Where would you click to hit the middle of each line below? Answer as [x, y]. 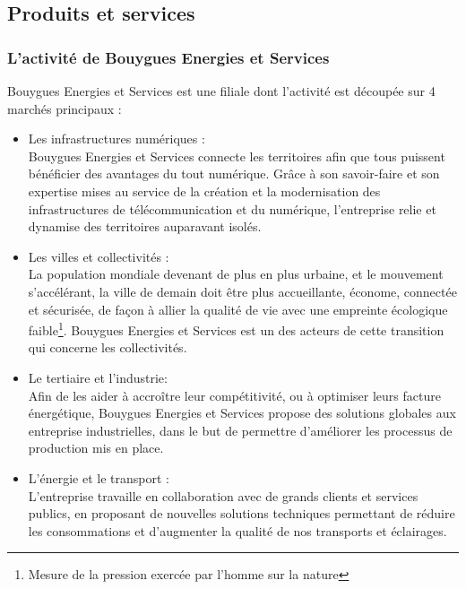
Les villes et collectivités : [99, 256]
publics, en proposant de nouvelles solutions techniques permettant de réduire [242, 513]
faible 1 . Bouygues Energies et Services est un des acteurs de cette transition [236, 329]
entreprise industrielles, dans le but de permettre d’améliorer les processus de [240, 430]
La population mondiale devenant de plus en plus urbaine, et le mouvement [236, 274]
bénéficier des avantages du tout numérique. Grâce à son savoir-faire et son [234, 173]
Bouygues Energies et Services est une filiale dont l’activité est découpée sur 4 [221, 91]
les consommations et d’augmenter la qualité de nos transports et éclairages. [237, 530]
